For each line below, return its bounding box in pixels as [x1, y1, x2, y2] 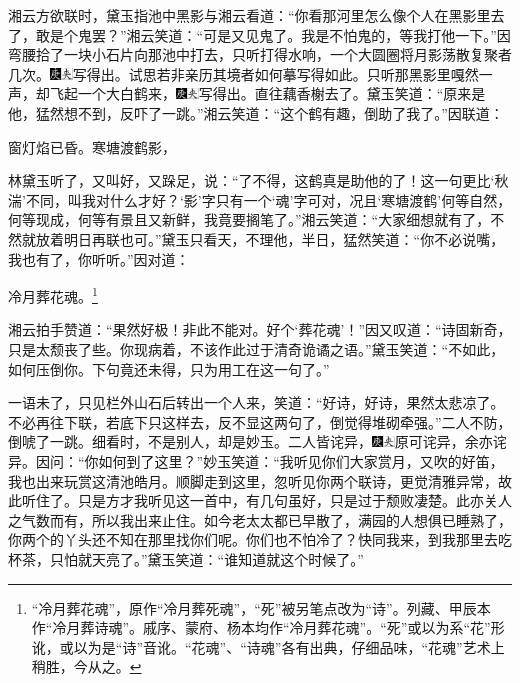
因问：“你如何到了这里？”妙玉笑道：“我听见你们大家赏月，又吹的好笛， [36, 450, 504, 471]
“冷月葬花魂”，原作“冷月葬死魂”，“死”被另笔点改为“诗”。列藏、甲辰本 [31, 597, 491, 618]
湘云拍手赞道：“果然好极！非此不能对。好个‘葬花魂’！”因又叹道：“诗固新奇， [8, 319, 512, 340]
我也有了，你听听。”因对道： [8, 248, 190, 269]
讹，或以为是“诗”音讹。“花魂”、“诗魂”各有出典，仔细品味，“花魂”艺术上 [31, 636, 505, 657]
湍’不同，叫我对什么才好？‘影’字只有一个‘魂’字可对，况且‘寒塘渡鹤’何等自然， [8, 189, 512, 210]
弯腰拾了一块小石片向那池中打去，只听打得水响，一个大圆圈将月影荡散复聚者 [8, 44, 512, 65]
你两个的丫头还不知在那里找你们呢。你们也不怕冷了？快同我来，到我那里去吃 [8, 529, 512, 550]
